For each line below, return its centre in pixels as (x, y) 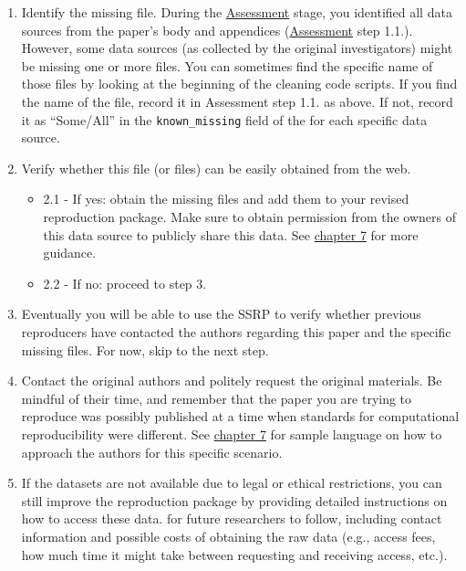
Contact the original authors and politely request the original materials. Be (232, 381)
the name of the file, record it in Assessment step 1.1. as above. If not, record (237, 101)
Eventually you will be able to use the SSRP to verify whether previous (221, 314)
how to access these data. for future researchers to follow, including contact (232, 518)
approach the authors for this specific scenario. (152, 452)
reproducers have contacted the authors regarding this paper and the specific (236, 331)
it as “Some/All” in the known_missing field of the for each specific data (224, 119)
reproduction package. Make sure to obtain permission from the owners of (250, 217)
